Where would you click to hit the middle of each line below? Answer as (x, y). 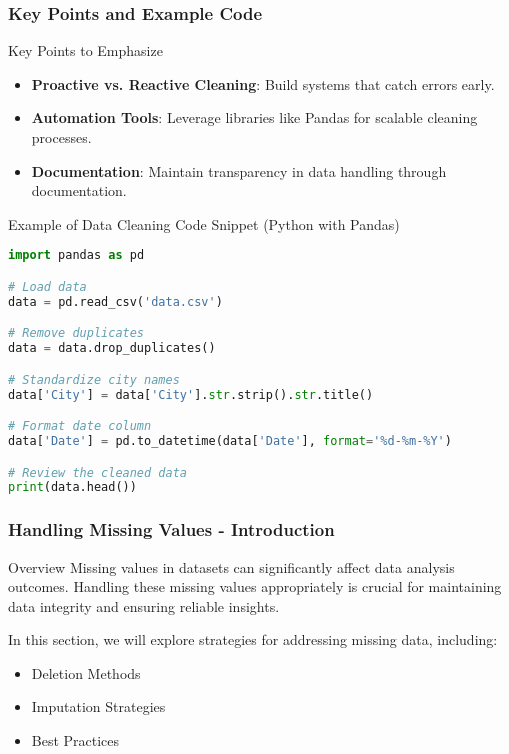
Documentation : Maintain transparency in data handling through (239, 170)
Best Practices (75, 740)
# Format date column (80, 426)
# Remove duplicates (76, 333)
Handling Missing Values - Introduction (171, 529)
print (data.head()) (72, 487)
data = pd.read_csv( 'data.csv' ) (115, 301)
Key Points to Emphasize (85, 50)
